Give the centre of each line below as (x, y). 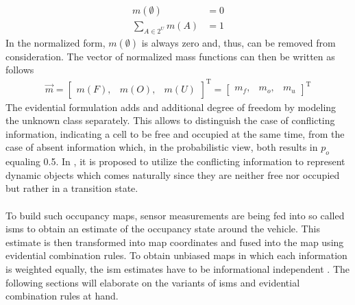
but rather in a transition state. (72, 188)
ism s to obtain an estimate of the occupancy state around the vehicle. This (163, 229)
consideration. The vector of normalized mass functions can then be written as (170, 56)
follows (20, 70)
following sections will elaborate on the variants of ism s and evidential (153, 282)
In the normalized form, (56, 42)
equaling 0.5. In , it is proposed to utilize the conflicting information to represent (175, 161)
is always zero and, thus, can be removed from (238, 42)
